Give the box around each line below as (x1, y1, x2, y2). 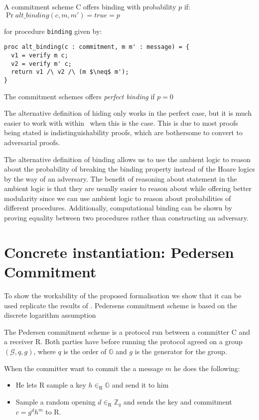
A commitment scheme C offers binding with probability (4, 1, 176, 11)
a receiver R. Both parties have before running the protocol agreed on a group (4, 336, 243, 347)
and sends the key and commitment (123, 396, 232, 407)
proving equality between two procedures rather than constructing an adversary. (4, 212, 249, 223)
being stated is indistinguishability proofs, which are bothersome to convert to (4, 127, 243, 138)
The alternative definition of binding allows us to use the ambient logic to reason (4, 154, 251, 164)
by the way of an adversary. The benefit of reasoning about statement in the (4, 173, 237, 184)
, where (33, 346, 56, 356)
